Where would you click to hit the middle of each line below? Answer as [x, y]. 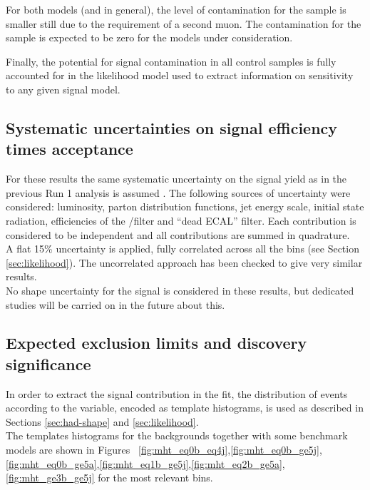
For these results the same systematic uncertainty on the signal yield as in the [176, 179]
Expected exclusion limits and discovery [156, 343]
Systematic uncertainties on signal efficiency [172, 127]
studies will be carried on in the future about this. [115, 304]
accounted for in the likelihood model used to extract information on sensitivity [180, 75]
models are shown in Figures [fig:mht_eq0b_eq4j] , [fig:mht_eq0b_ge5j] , [164, 450]
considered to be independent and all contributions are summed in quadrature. [178, 234]
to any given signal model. [63, 89]
